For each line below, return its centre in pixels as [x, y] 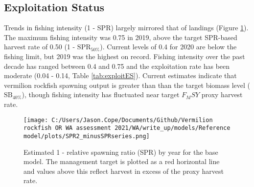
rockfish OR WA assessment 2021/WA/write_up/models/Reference [127, 128]
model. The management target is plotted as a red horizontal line [122, 161]
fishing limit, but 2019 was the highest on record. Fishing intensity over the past [125, 56]
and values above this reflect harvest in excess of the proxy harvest [124, 171]
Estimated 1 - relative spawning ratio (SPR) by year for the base [121, 152]
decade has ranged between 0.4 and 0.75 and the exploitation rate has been [117, 66]
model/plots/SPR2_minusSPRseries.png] [87, 136]
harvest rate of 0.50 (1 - [40, 47]
